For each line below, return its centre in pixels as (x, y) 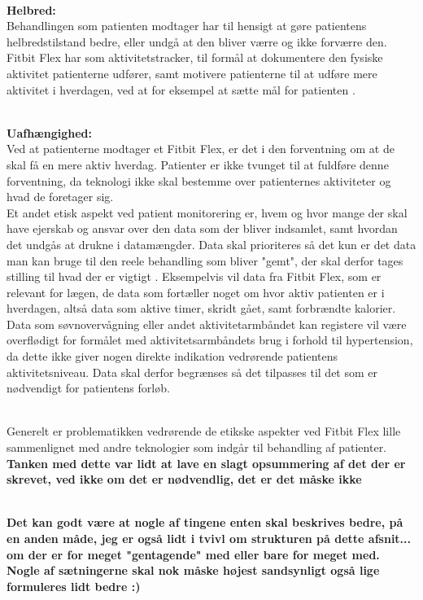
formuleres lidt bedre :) (74, 586)
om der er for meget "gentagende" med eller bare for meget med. (193, 554)
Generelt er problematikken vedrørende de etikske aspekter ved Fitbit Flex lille (204, 431)
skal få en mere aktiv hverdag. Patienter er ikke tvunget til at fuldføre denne (198, 164)
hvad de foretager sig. (60, 197)
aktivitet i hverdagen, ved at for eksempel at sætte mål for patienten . (181, 89)
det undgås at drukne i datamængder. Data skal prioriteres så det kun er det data (211, 244)
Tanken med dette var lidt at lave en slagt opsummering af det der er (206, 463)
